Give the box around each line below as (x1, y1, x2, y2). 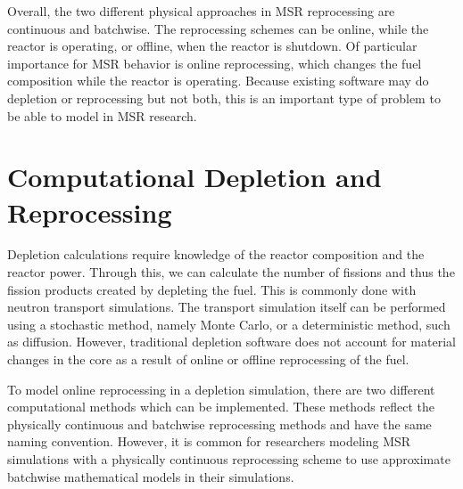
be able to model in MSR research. (7, 106, 197, 125)
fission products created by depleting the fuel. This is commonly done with (7, 280, 417, 298)
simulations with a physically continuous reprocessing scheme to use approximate (7, 450, 451, 468)
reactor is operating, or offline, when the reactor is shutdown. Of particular (7, 37, 418, 55)
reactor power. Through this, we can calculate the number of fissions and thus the (7, 263, 455, 281)
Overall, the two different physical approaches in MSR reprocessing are (7, 2, 395, 20)
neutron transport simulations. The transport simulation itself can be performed (7, 297, 446, 316)
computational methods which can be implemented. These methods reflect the (7, 397, 434, 416)
